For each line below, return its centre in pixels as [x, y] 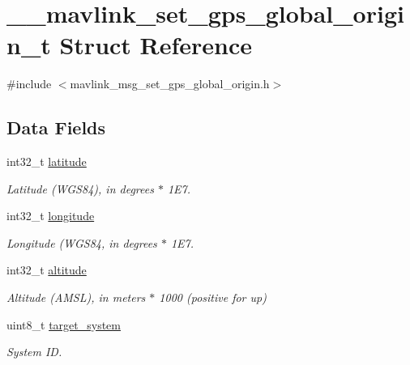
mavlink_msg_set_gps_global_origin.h [170, 84]
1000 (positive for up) [213, 297]
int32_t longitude [51, 216]
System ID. [34, 352]
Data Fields [56, 127]
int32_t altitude [47, 270]
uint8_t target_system [64, 324]
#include [29, 84]
